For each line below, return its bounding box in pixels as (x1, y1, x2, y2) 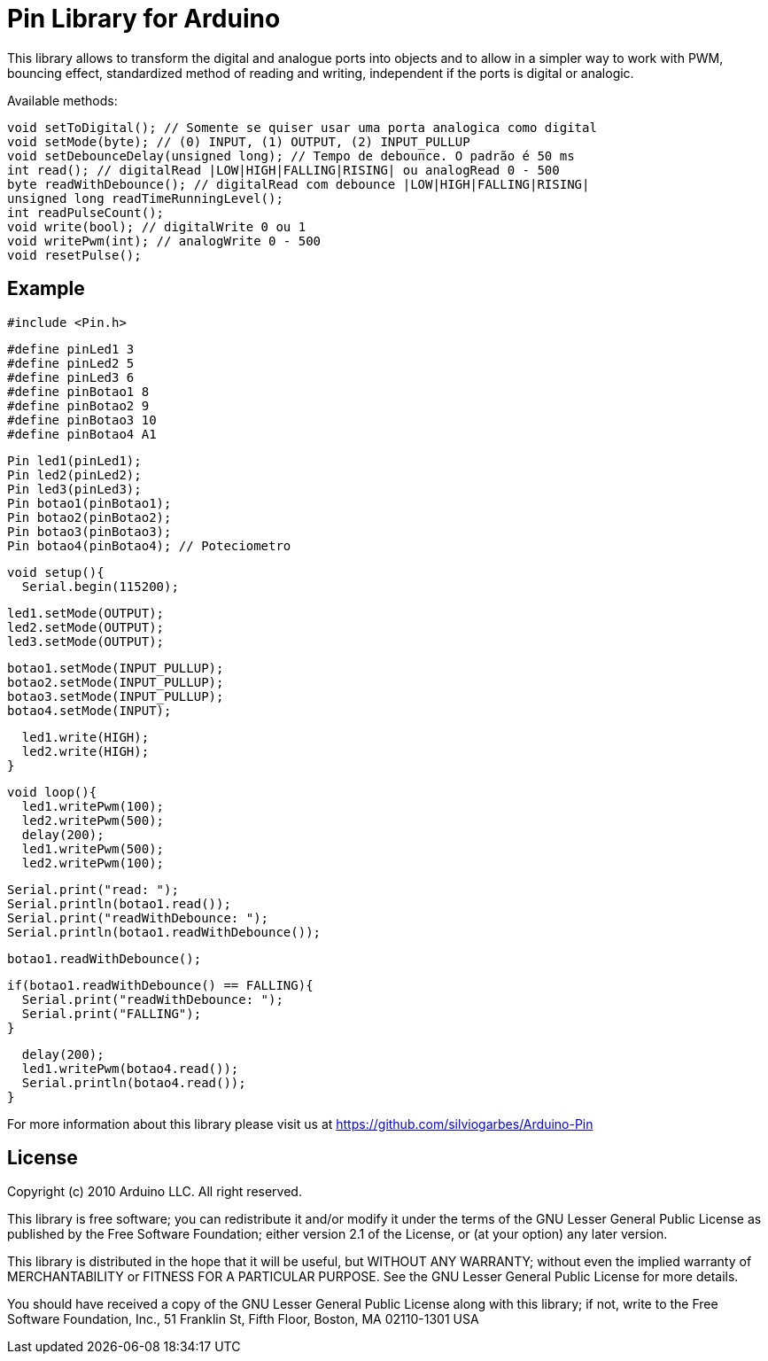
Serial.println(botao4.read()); (21, 1075, 246, 1090)
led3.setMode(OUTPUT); (7, 634, 165, 649)
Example (7, 277, 85, 300)
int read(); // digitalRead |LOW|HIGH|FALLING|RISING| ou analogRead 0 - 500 (7, 162, 560, 177)
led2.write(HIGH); (21, 743, 150, 758)
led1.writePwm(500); (21, 841, 165, 856)
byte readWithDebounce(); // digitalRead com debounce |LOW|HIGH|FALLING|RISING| (7, 176, 590, 191)
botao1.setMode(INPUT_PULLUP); (7, 660, 224, 675)
